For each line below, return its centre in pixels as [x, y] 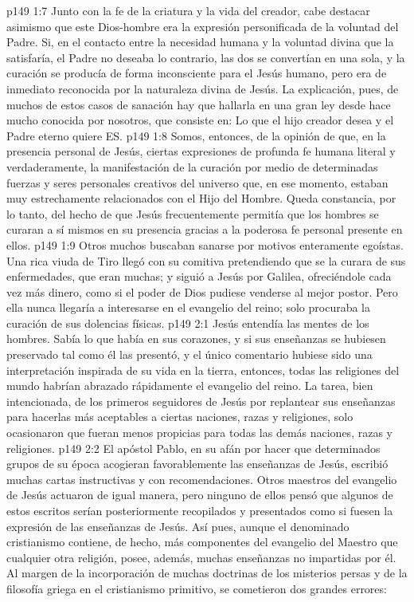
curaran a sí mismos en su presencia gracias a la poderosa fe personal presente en [205, 229]
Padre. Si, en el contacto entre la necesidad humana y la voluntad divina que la [200, 42]
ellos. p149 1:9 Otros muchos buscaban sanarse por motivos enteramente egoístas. [205, 244]
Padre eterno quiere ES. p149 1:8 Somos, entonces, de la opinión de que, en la [196, 135]
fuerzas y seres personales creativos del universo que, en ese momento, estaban [197, 182]
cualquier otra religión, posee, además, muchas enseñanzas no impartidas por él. [201, 557]
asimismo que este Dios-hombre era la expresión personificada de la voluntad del [203, 26]
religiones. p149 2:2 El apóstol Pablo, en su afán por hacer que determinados [193, 448]
